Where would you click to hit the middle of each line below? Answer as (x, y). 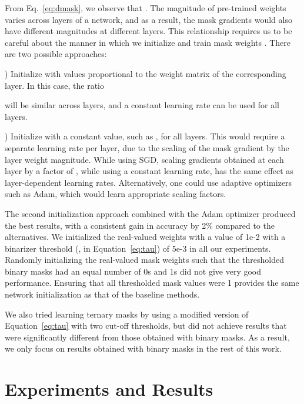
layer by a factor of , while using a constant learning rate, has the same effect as (149, 171)
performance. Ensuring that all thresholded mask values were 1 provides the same (152, 283)
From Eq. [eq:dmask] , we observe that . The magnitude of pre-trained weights (146, 8)
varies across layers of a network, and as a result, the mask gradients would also (148, 19)
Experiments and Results (109, 389)
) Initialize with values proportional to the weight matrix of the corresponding (146, 73)
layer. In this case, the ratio (54, 85)
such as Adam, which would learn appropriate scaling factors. (116, 194)
